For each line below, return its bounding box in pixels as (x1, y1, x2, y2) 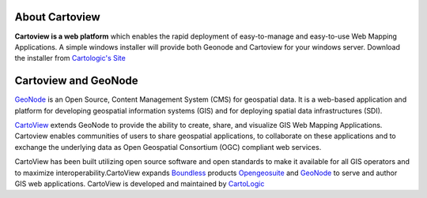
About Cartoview (14, 10, 100, 24)
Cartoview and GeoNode (14, 74, 138, 88)
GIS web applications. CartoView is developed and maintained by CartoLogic (14, 178, 265, 189)
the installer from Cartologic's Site (14, 54, 126, 63)
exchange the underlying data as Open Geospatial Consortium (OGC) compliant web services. (14, 142, 322, 151)
